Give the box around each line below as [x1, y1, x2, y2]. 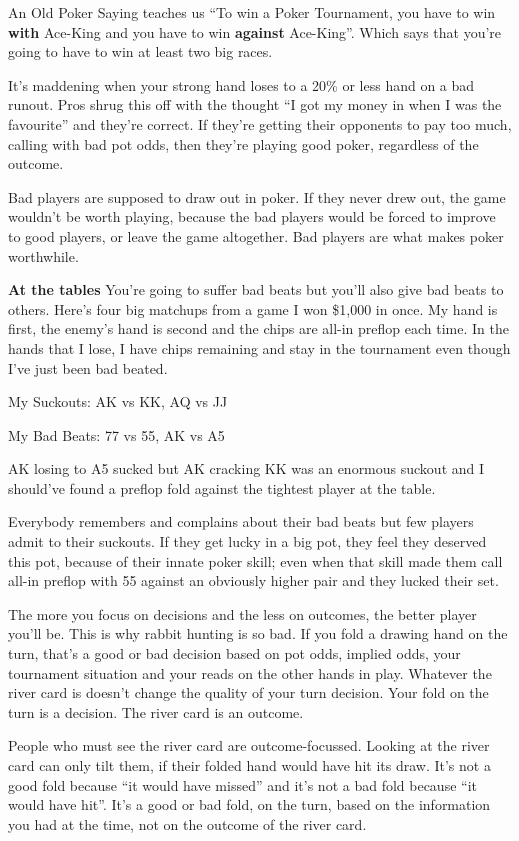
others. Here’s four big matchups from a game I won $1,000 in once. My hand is [8, 298, 498, 319]
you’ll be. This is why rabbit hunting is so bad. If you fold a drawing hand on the [8, 623, 508, 644]
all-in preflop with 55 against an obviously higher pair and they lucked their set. [8, 570, 499, 591]
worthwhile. [8, 245, 79, 266]
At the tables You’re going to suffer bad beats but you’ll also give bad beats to [8, 279, 504, 300]
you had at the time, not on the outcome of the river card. [8, 813, 367, 834]
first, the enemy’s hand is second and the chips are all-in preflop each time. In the [8, 318, 509, 339]
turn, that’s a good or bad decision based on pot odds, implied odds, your [8, 643, 461, 664]
